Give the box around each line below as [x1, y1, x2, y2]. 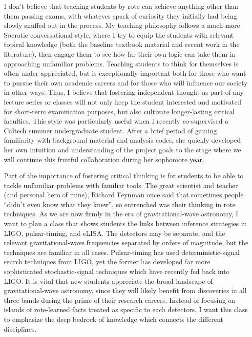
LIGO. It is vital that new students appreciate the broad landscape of [4, 275, 213, 286]
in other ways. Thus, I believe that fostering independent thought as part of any [4, 87, 244, 97]
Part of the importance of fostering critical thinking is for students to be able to [4, 170, 244, 181]
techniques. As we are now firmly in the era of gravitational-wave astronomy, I [4, 209, 238, 219]
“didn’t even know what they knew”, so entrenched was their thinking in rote [4, 199, 235, 209]
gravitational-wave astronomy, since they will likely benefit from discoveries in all [4, 285, 247, 295]
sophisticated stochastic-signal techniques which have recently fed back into [4, 266, 230, 276]
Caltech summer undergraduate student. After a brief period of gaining [4, 125, 217, 135]
